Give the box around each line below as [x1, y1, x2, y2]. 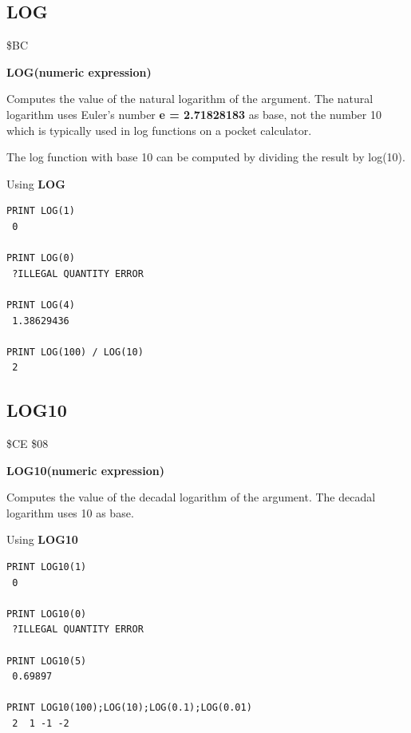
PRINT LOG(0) [6, 252, 75, 264]
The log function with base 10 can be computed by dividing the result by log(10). [6, 149, 405, 165]
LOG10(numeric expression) [6, 462, 164, 478]
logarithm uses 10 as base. [6, 504, 134, 521]
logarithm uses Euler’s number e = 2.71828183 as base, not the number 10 [6, 105, 381, 122]
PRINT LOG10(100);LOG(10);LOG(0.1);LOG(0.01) [6, 702, 252, 714]
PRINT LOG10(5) [6, 655, 87, 667]
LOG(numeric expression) [6, 63, 152, 80]
